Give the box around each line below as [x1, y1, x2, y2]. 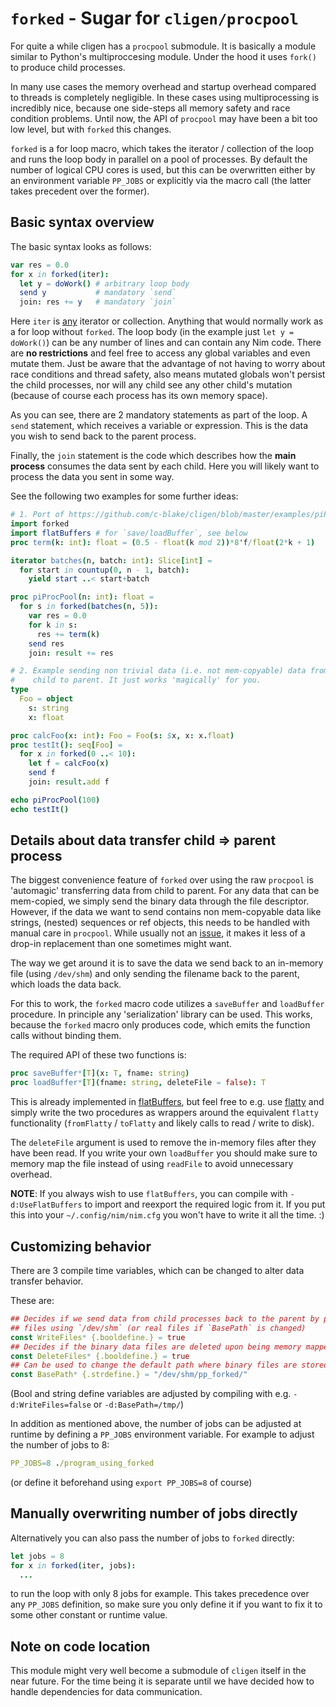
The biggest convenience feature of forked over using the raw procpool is [10, 874, 314, 886]
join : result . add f [28, 777, 110, 787]
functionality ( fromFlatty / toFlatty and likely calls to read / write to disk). [10, 1117, 315, 1129]
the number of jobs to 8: [10, 1439, 110, 1451]
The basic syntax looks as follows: [10, 240, 152, 252]
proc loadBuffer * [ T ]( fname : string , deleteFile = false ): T [10, 1078, 267, 1088]
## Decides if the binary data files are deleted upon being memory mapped [10, 1342, 333, 1352]
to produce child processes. [10, 61, 126, 73]
